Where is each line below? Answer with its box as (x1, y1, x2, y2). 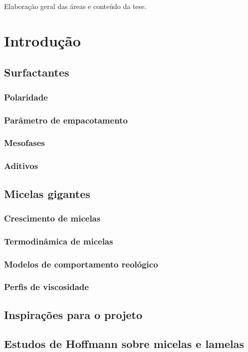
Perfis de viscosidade (4, 280, 89, 293)
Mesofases (4, 136, 45, 149)
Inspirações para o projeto (4, 306, 143, 322)
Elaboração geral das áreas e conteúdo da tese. (4, 1, 147, 11)
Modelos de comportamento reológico (4, 257, 158, 270)
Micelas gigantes (4, 185, 90, 201)
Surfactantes (4, 64, 69, 80)
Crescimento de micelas (4, 211, 101, 224)
